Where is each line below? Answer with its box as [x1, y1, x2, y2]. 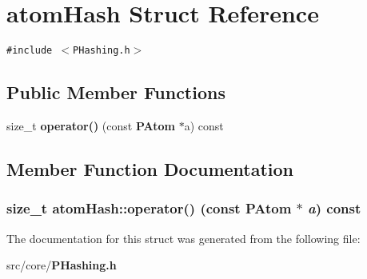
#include [6, 45, 53, 57]
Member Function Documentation [6, 156, 294, 181]
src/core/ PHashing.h [6, 257, 117, 273]
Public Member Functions [6, 80, 225, 105]
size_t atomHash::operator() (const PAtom [6, 198, 292, 218]
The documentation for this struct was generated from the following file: [6, 229, 361, 246]
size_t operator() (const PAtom [6, 117, 176, 134]
